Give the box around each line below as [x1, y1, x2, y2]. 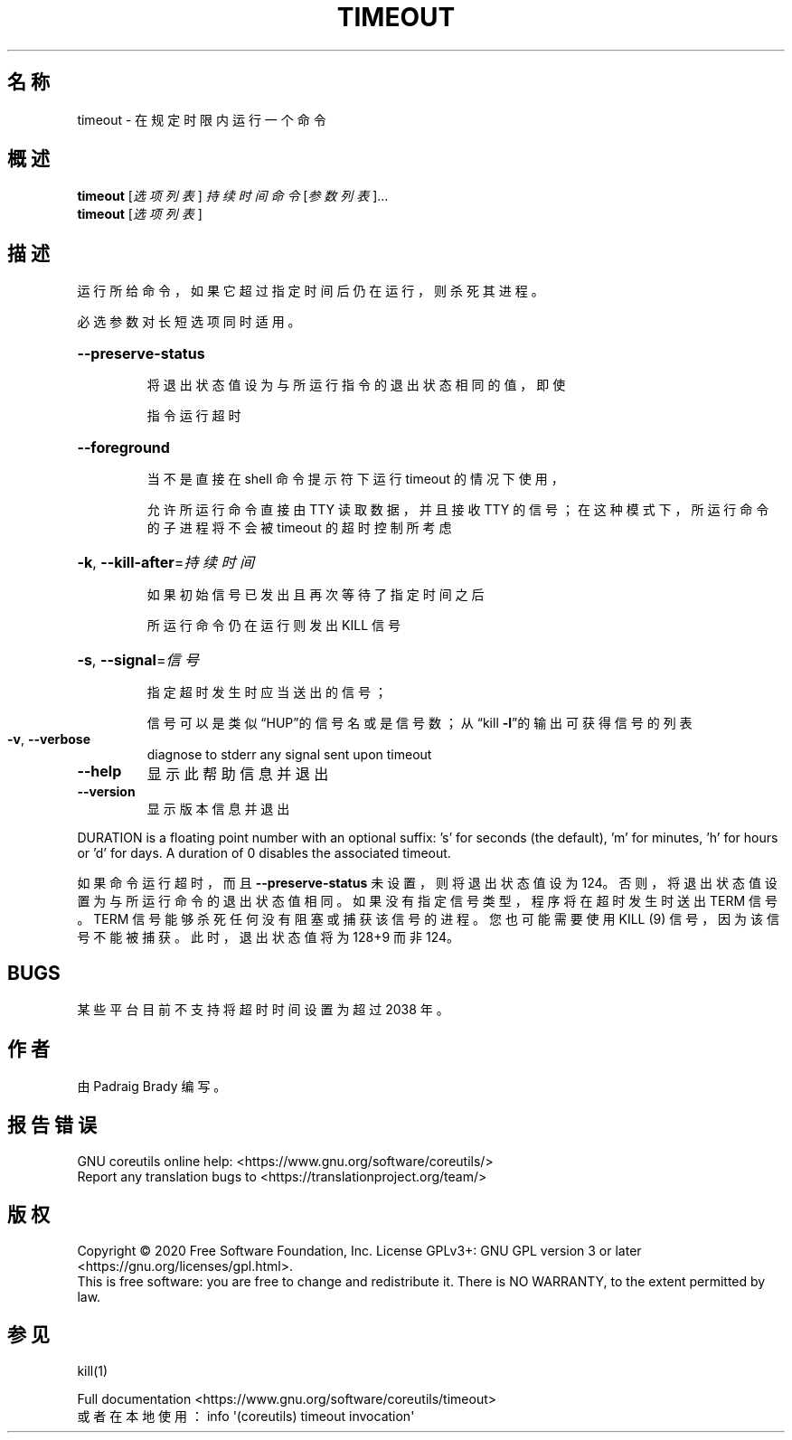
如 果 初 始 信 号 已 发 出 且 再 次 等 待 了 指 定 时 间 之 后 [146, 587, 485, 603]
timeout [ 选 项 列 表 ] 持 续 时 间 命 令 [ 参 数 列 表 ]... [77, 188, 389, 204]
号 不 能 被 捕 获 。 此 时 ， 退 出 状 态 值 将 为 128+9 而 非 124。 [77, 929, 460, 946]
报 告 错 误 [7, 1114, 97, 1137]
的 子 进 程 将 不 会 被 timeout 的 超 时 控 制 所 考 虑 [146, 520, 452, 536]
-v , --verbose [7, 731, 91, 748]
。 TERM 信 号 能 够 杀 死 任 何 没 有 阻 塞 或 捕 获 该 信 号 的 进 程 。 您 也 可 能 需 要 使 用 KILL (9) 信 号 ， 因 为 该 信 [77, 911, 779, 927]
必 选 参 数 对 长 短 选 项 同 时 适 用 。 [77, 314, 301, 330]
